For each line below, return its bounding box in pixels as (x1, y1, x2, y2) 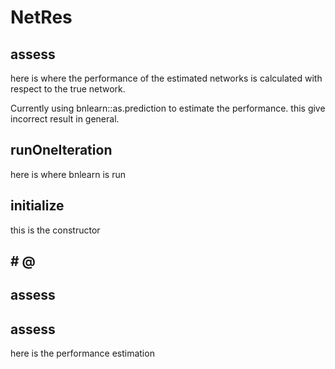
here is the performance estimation (10, 347, 155, 360)
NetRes (10, 6, 73, 29)
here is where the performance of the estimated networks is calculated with (10, 72, 323, 84)
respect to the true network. (10, 83, 126, 95)
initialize (10, 197, 65, 215)
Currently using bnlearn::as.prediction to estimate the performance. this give (10, 102, 326, 114)
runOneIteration (10, 142, 113, 159)
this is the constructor (10, 224, 101, 236)
